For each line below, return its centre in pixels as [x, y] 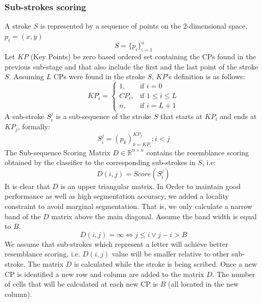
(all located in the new [203, 284]
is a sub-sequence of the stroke [104, 116]
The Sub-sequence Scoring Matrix [58, 152]
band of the [23, 216]
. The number [234, 274]
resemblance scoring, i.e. [42, 254]
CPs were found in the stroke [99, 76]
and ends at [238, 116]
